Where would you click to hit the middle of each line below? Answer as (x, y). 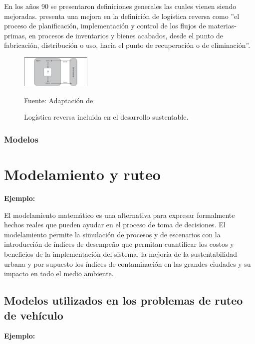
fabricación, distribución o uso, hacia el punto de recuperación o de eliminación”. (127, 45)
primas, (15, 35)
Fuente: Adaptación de (59, 100)
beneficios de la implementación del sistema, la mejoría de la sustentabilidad (121, 254)
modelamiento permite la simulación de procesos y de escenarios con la (112, 234)
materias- (222, 26)
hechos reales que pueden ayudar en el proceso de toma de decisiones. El (115, 225)
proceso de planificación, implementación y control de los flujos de (105, 26)
